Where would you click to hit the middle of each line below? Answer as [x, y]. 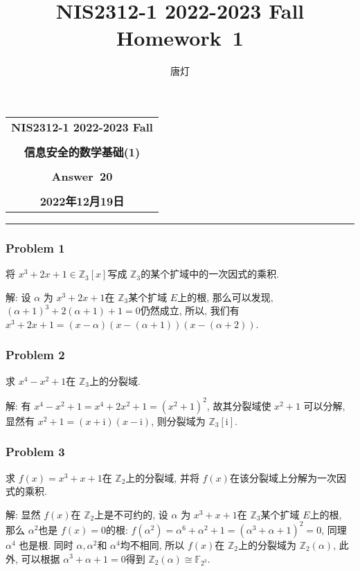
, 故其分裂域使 [239, 405]
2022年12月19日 [82, 201]
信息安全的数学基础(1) [82, 152]
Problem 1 [35, 247]
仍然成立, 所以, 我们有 [190, 310]
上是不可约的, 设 [131, 514]
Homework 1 [180, 38]
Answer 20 [82, 176]
